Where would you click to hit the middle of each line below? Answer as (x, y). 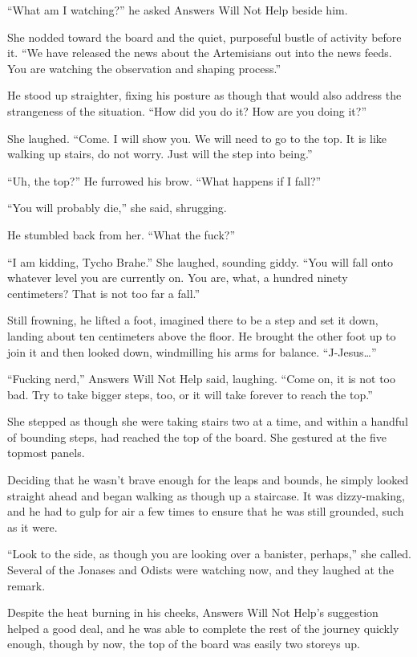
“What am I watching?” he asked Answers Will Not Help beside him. (178, 10)
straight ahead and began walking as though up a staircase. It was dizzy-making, (206, 495)
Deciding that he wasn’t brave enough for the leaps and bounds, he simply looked (208, 480)
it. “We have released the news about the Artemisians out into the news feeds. (200, 53)
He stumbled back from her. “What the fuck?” (121, 234)
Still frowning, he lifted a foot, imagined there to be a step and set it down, (193, 320)
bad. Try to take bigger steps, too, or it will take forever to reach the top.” (190, 394)
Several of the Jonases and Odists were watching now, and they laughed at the (201, 570)
